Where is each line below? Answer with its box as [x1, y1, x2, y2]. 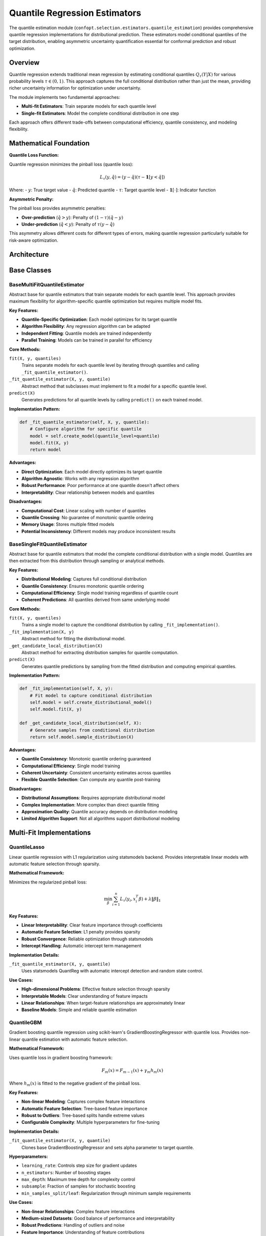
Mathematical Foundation [9, 139, 90, 148]
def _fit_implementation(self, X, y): [19, 686, 113, 692]
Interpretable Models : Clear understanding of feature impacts [21, 993, 148, 999]
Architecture [9, 250, 49, 259]
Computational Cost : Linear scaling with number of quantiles [21, 507, 146, 514]
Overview [9, 58, 40, 67]
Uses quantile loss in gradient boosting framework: [9, 1055, 113, 1060]
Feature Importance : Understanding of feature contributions [21, 1229, 145, 1235]
